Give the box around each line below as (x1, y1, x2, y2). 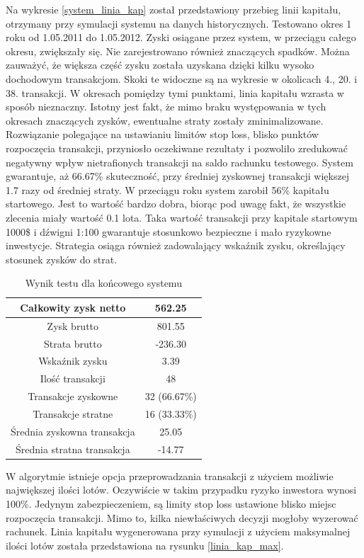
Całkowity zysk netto (20, 300, 126, 314)
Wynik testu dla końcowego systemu (25, 275, 182, 290)
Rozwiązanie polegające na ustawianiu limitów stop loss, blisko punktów (6, 127, 319, 142)
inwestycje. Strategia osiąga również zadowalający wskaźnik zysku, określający (6, 238, 346, 253)
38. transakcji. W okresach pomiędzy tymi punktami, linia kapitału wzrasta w (6, 85, 344, 100)
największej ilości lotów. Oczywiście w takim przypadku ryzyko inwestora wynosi (6, 482, 357, 497)
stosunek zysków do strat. (6, 251, 118, 266)
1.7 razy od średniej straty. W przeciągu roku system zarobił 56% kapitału (6, 182, 329, 197)
